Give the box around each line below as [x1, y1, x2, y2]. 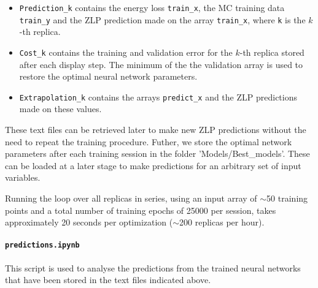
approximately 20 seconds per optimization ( [5, 216, 173, 229]
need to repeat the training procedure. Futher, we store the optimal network [5, 135, 292, 148]
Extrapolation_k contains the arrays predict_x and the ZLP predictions [19, 90, 297, 103]
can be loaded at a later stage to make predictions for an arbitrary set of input [5, 159, 301, 172]
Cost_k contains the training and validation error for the [19, 45, 233, 58]
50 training [266, 191, 308, 204]
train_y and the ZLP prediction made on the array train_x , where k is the [19, 13, 306, 26]
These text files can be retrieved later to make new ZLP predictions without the [5, 123, 306, 135]
